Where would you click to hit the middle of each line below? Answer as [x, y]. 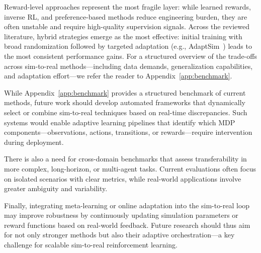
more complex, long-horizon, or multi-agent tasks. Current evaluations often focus [130, 168]
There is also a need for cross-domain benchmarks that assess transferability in [125, 159]
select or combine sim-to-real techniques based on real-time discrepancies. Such [126, 112]
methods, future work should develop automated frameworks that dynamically [125, 102]
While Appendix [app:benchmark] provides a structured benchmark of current [125, 92]
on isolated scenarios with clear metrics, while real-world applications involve [123, 178]
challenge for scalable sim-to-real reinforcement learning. [91, 245]
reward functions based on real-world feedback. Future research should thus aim [127, 225]
